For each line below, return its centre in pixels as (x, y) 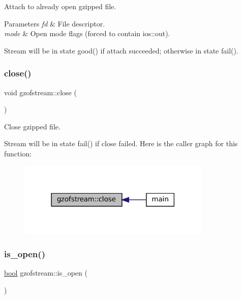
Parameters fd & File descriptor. (55, 23)
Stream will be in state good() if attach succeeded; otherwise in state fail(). (121, 50)
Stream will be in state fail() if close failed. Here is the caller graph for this (121, 143)
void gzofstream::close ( (40, 92)
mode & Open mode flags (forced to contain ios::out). (87, 33)
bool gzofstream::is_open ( (46, 273)
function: (18, 153)
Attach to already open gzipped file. (60, 6)
